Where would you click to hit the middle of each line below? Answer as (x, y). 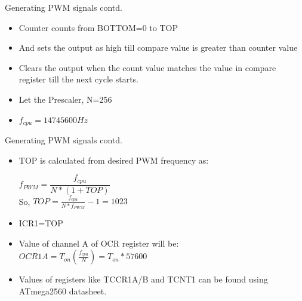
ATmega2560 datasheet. (63, 291)
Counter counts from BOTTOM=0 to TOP (98, 27)
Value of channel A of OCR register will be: (99, 243)
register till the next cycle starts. (79, 79)
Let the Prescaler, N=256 (65, 99)
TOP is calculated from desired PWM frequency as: (114, 160)
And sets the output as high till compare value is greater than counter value (158, 47)
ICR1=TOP (41, 223)
